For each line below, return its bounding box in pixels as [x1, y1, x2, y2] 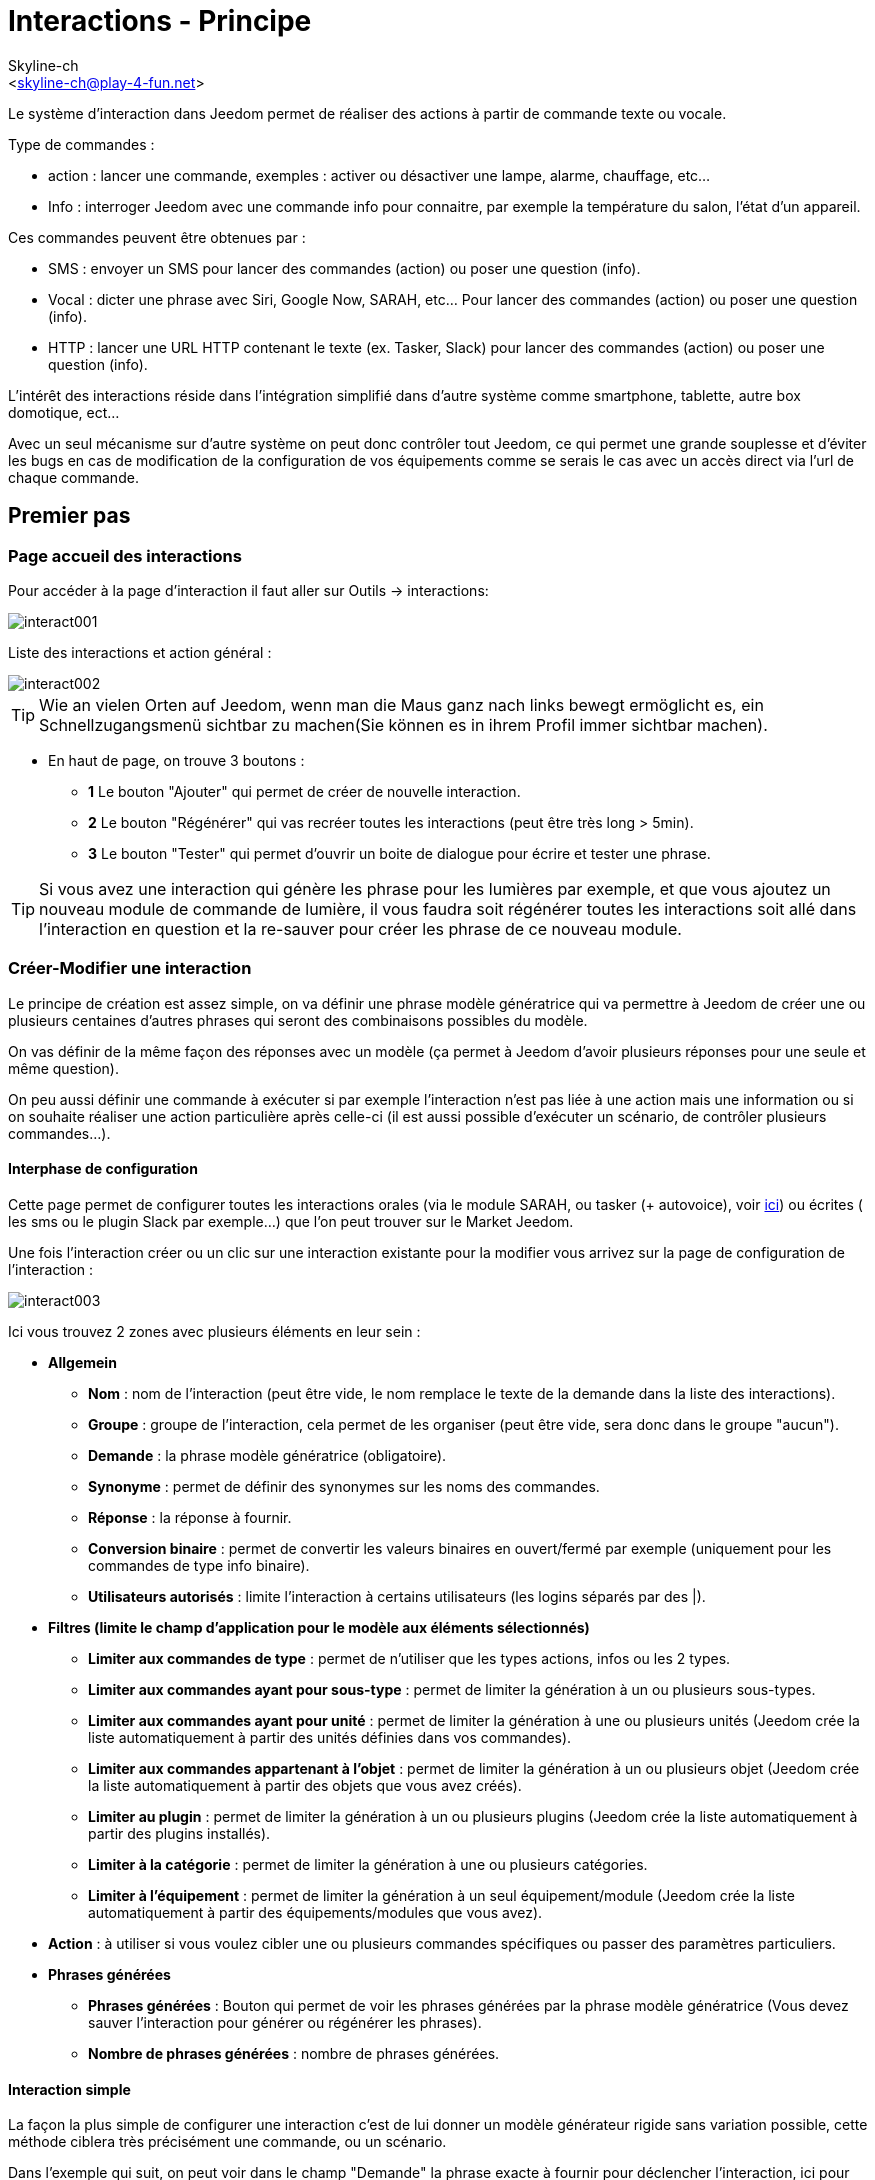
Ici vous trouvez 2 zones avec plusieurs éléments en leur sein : [8, 1322, 421, 1340]
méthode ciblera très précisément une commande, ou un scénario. [8, 2133, 447, 2151]
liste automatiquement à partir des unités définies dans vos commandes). [88, 1728, 572, 1746]
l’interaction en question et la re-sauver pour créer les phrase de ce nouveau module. [39, 918, 682, 939]
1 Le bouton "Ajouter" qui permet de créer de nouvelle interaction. [88, 782, 521, 800]
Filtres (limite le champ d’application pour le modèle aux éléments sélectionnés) [48, 1618, 590, 1636]
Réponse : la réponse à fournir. [88, 1508, 292, 1526]
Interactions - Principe [8, 4, 312, 38]
